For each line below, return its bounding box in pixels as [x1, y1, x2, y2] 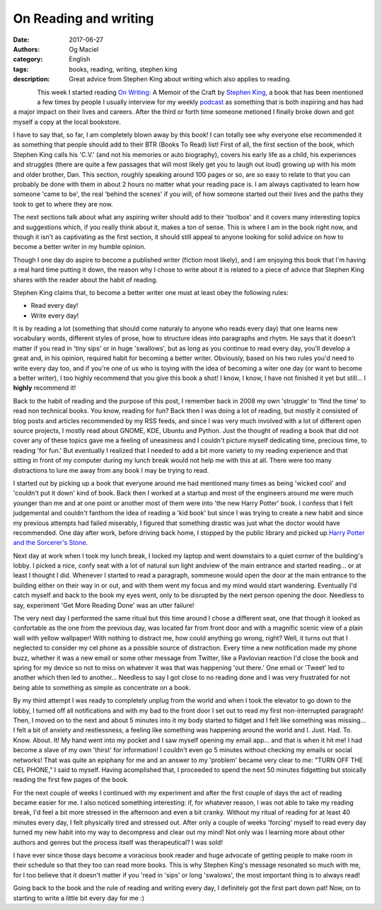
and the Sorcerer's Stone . [13, 538, 88, 547]
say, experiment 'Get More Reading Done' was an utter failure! [13, 601, 195, 609]
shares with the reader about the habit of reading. [13, 275, 158, 284]
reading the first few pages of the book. [13, 776, 129, 784]
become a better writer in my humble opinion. [13, 243, 146, 251]
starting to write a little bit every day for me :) [13, 894, 145, 902]
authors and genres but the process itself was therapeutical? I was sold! [13, 838, 223, 846]
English [69, 55, 91, 64]
